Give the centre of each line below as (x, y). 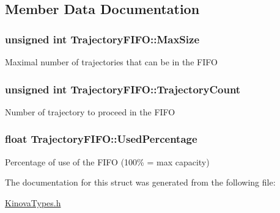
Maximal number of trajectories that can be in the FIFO (111, 62)
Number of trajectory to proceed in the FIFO (90, 111)
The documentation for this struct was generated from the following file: (140, 182)
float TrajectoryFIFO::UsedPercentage (101, 139)
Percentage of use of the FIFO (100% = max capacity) (107, 161)
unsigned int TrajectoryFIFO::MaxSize (102, 39)
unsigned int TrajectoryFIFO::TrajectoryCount (123, 89)
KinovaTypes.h (33, 202)
